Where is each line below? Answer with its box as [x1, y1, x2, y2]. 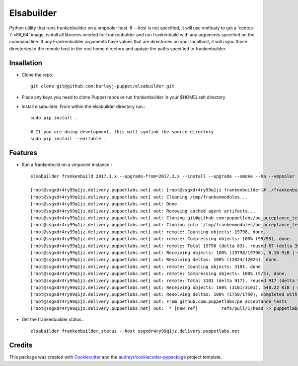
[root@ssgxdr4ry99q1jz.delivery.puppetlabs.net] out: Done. [30, 201, 180, 207]
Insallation [9, 59, 42, 67]
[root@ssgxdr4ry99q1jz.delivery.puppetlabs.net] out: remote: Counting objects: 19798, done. [30, 229, 266, 235]
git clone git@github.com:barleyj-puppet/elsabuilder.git [30, 84, 175, 89]
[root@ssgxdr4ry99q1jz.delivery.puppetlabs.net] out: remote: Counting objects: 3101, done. [30, 264, 264, 270]
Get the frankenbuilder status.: [21, 316, 84, 323]
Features [9, 149, 37, 157]
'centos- [237, 25, 255, 31]
